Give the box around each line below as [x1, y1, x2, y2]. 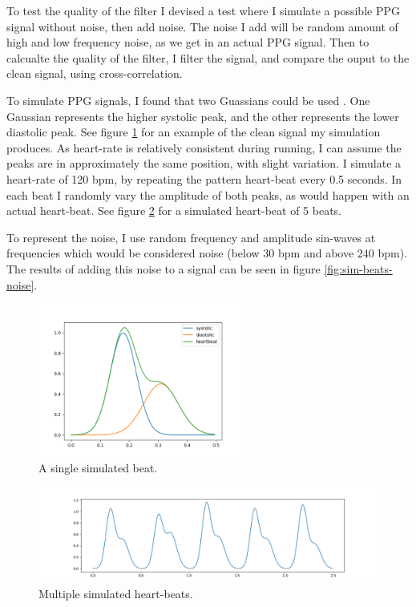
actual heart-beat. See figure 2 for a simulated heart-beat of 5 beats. [6, 202, 341, 219]
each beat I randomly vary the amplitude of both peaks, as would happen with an [6, 186, 410, 203]
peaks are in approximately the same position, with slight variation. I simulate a [6, 155, 402, 172]
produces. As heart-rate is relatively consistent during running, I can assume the [6, 139, 402, 156]
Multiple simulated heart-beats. [38, 585, 193, 602]
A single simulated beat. [38, 459, 158, 476]
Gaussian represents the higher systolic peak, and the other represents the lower [6, 107, 399, 124]
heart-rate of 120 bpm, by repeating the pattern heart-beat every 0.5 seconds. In [6, 170, 402, 187]
